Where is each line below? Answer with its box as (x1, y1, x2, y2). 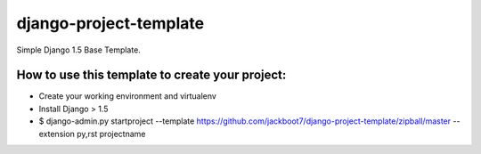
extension (38, 128, 76, 139)
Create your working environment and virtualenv (38, 91, 217, 101)
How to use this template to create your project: (16, 68, 287, 83)
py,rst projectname (77, 128, 146, 139)
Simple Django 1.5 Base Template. (16, 45, 142, 55)
